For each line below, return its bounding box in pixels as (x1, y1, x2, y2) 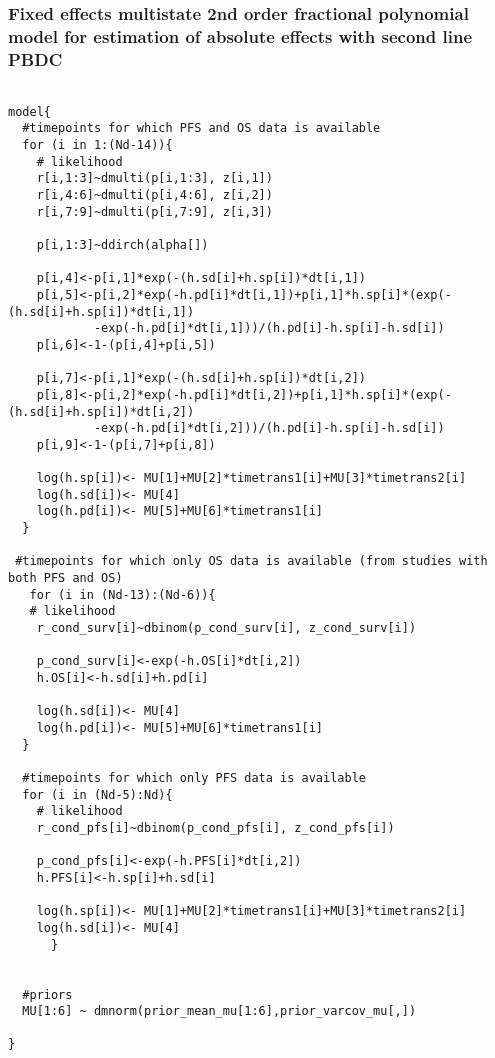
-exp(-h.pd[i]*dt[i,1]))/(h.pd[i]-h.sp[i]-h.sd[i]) (93, 321, 445, 336)
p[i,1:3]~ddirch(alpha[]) (36, 237, 209, 252)
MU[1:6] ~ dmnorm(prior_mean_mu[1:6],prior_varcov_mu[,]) (22, 1004, 417, 1019)
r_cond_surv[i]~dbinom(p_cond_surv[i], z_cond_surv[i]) (36, 621, 417, 636)
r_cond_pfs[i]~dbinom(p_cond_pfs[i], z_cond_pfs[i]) (36, 820, 395, 835)
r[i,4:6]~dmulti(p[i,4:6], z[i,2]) (36, 188, 273, 202)
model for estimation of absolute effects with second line (8, 23, 473, 48)
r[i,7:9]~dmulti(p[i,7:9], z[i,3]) (36, 204, 273, 219)
